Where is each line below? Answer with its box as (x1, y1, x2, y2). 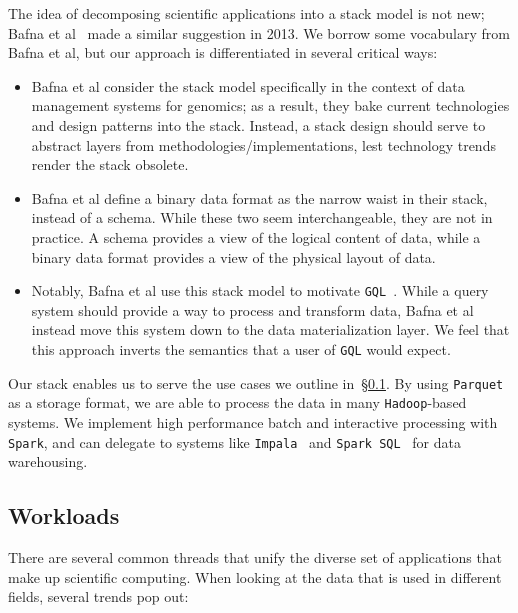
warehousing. (8, 451, 88, 472)
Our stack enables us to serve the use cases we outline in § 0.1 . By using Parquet (8, 372, 504, 393)
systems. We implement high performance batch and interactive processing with (8, 411, 498, 432)
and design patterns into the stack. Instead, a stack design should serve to (31, 114, 486, 135)
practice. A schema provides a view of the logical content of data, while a (31, 226, 481, 247)
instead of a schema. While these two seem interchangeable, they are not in (31, 207, 493, 228)
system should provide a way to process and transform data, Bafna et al (31, 299, 474, 320)
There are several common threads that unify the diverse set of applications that (8, 546, 503, 567)
